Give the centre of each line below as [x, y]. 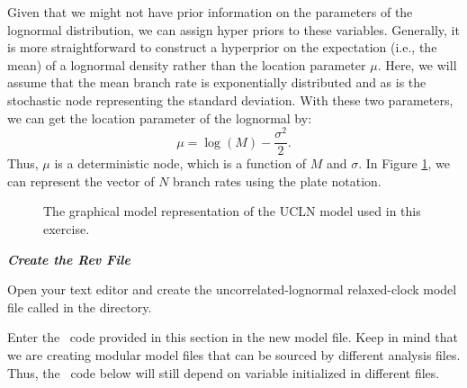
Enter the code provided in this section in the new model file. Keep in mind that [233, 337]
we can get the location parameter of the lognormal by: [160, 117]
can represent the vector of [81, 180]
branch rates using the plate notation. [277, 180]
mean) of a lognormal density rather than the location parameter [187, 64]
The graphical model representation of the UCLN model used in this [232, 211]
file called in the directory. [80, 307]
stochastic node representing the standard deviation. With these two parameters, [230, 99]
